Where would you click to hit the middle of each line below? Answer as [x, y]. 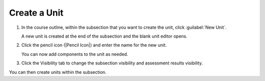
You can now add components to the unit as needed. [75, 54]
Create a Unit [36, 13]
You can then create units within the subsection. [58, 72]
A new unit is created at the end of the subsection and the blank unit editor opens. [104, 36]
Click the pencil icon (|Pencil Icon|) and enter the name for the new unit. [94, 45]
